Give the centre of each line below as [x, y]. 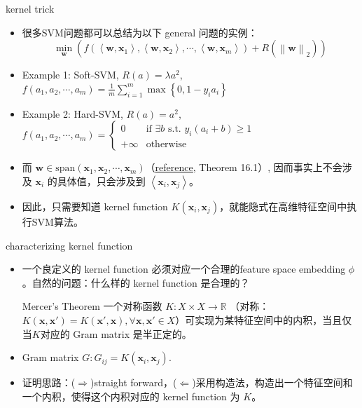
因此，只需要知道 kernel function [95, 206]
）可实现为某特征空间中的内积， [249, 319]
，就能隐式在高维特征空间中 [283, 206]
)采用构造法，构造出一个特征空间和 [272, 382]
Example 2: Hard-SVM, [72, 113]
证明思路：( [49, 382]
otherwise [166, 144]
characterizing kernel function [69, 245]
